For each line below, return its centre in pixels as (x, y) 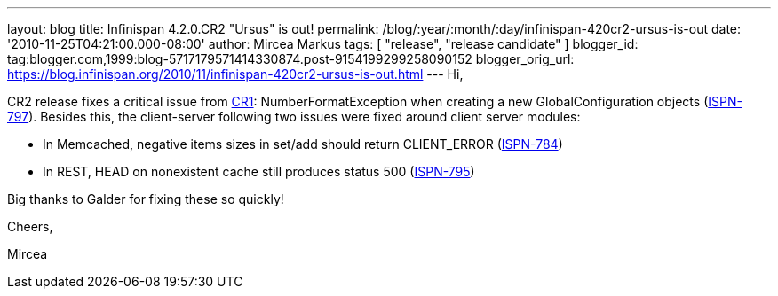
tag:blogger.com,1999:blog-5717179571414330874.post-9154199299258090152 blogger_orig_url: (291, 59)
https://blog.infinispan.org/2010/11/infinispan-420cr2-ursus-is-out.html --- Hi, (235, 74)
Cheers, (30, 226)
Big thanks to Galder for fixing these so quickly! (146, 199)
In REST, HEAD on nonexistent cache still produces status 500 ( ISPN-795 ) (259, 171)
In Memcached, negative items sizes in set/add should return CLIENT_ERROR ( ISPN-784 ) (303, 144)
